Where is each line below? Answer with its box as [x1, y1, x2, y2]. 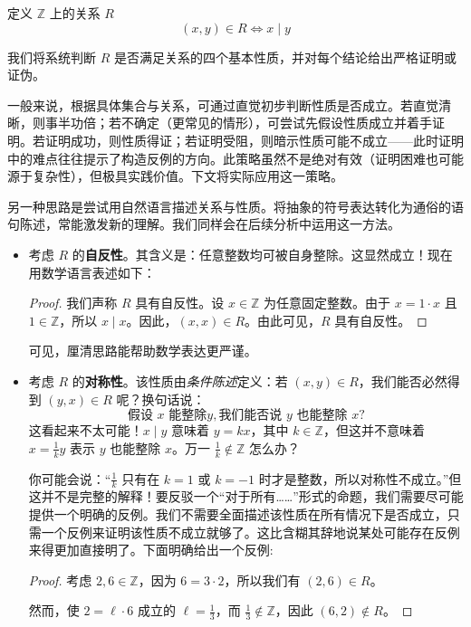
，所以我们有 [224, 570, 301, 589]
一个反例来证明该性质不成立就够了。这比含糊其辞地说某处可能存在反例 [41, 522, 460, 541]
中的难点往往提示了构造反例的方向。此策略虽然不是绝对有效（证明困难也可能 [7, 148, 464, 167]
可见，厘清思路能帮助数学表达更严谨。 [28, 341, 257, 360]
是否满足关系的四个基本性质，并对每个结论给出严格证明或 [113, 47, 457, 66]
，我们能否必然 [358, 371, 447, 390]
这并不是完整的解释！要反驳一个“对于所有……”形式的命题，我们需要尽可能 [28, 487, 464, 506]
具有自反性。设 [135, 293, 225, 312]
